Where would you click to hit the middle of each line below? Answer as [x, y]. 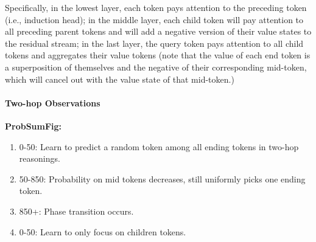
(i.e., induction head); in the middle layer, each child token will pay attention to [154, 19]
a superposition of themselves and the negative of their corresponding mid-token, [156, 67]
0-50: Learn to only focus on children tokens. [103, 231]
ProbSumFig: [33, 126]
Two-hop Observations [53, 102]
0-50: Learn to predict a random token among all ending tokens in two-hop [159, 146]
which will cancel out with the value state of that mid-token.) [120, 79]
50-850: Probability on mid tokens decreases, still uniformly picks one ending [162, 178]
